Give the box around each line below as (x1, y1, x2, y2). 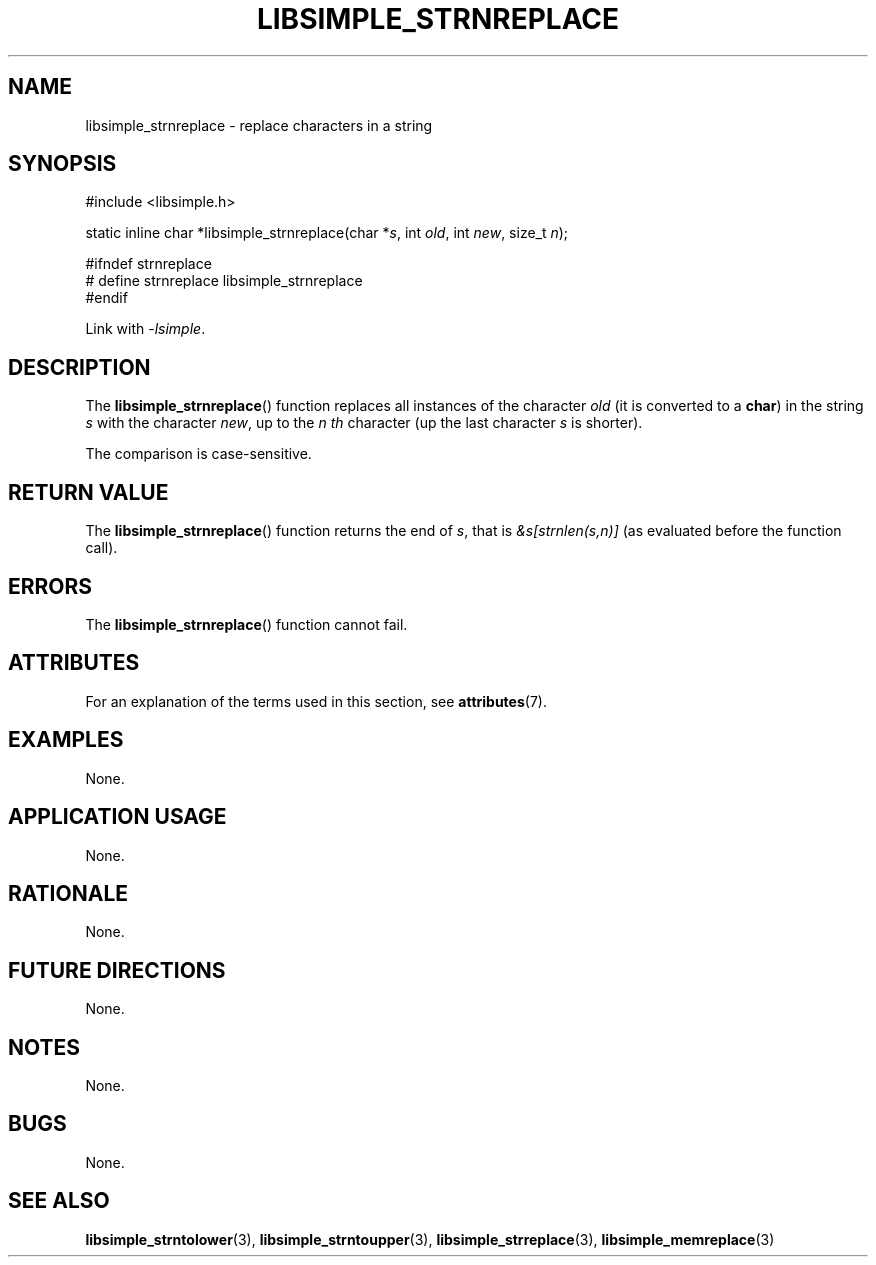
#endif (85, 289, 128, 307)
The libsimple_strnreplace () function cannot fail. (85, 615, 408, 633)
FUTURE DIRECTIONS (8, 957, 226, 983)
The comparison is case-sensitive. (85, 445, 312, 463)
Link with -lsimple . (85, 320, 206, 338)
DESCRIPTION (8, 354, 151, 380)
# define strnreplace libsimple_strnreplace (85, 272, 363, 290)
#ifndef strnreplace (85, 255, 212, 273)
